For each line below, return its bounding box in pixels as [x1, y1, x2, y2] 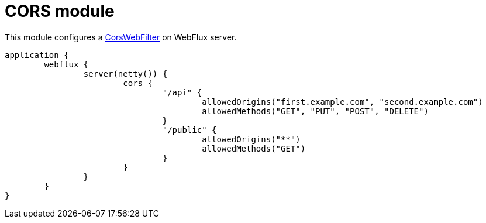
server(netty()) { [83, 68, 168, 78]
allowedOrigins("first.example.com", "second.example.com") [202, 97, 483, 107]
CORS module [5, 1, 115, 21]
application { [5, 50, 69, 60]
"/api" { [162, 87, 202, 97]
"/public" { [162, 125, 217, 135]
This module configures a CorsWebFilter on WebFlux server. [5, 32, 237, 42]
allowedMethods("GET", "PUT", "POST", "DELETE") [202, 106, 429, 116]
